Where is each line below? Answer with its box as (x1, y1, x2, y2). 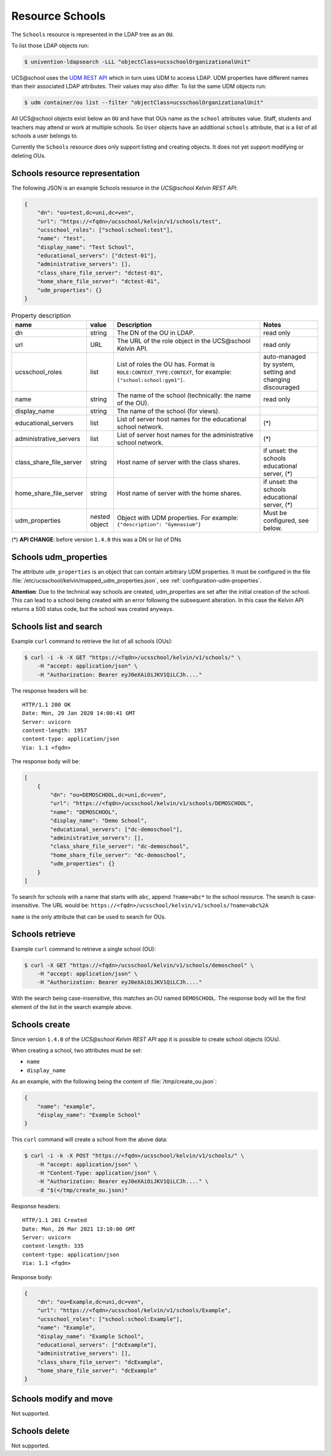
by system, (263, 360, 295, 368)
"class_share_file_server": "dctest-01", (37, 269, 164, 276)
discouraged (263, 383, 300, 392)
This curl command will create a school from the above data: (11, 1136, 168, 1143)
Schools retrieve (11, 929, 76, 940)
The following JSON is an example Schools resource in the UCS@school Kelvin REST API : (11, 184, 238, 192)
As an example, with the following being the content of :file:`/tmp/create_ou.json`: (11, 1078, 217, 1085)
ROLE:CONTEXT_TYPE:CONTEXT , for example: (116, 368, 232, 376)
